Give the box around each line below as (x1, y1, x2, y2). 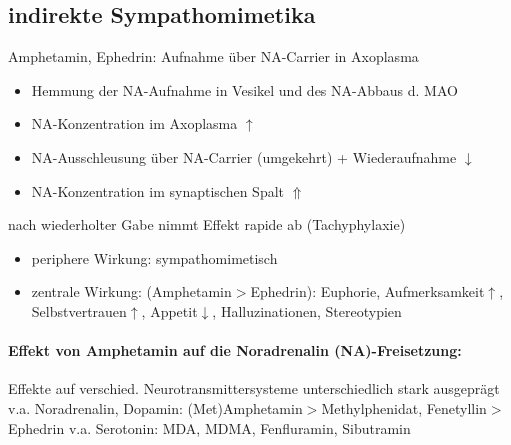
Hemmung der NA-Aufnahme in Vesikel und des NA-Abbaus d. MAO (31, 79, 458, 100)
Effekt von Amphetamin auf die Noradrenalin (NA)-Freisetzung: (8, 340, 462, 361)
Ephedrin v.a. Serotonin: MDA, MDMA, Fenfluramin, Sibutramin (8, 417, 411, 438)
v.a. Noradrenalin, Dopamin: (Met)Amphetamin (8, 397, 303, 418)
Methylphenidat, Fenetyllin (321, 397, 487, 418)
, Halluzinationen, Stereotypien (212, 300, 402, 321)
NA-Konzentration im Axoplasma (31, 113, 238, 134)
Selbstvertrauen (31, 300, 127, 321)
